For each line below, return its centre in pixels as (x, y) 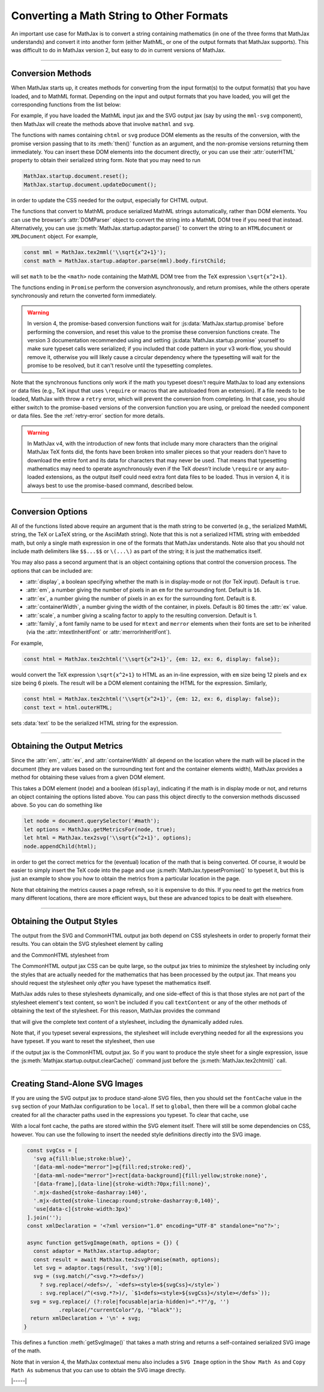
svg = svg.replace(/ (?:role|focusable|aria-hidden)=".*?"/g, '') (130, 1301)
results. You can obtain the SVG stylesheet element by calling (87, 944)
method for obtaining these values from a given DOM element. (88, 777)
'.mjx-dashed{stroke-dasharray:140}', (90, 1192)
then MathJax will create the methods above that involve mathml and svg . (103, 124)
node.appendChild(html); (60, 846)
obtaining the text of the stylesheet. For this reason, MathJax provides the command (115, 1011)
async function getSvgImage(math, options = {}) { (103, 1242)
